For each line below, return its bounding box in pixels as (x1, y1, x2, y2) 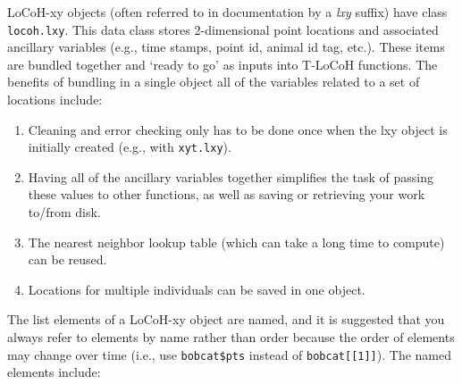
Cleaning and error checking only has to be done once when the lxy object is (28, 120, 448, 138)
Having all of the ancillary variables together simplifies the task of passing (28, 167, 434, 186)
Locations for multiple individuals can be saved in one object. (28, 280, 365, 298)
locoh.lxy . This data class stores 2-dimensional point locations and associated (7, 20, 439, 38)
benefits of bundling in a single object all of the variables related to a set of (7, 72, 420, 91)
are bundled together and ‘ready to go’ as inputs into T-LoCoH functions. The (7, 54, 438, 73)
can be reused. (28, 250, 107, 269)
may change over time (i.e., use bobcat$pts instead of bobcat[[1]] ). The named (7, 345, 451, 363)
